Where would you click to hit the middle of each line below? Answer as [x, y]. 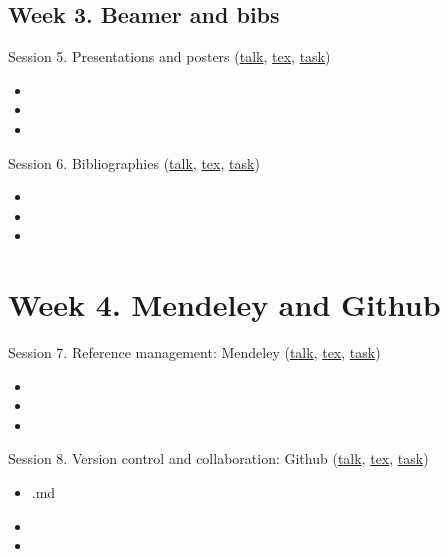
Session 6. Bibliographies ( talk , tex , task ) [134, 162]
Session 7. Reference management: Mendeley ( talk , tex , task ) [194, 352]
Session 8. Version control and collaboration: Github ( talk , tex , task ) [218, 458]
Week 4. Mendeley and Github [224, 304]
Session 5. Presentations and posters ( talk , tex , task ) [169, 56]
